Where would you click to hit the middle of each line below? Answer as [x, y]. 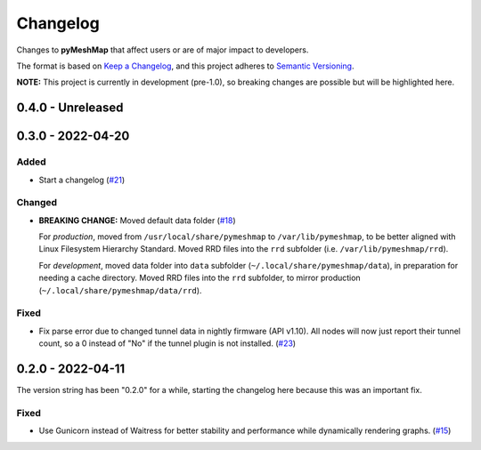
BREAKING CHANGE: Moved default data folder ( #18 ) [137, 220]
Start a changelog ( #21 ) [82, 180]
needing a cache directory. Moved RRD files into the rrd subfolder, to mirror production [200, 278]
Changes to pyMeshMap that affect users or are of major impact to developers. [163, 50]
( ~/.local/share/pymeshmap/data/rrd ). [120, 290]
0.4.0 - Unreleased [70, 108]
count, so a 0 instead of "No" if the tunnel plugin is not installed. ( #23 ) [167, 343]
